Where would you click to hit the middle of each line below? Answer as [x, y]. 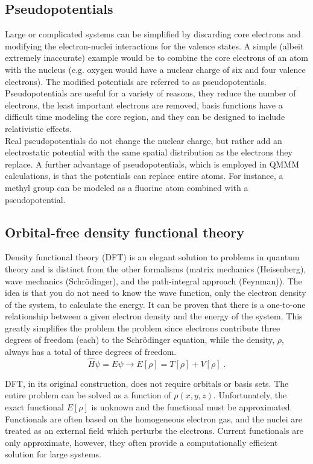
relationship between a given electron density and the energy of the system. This [154, 316]
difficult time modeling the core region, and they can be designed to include [145, 117]
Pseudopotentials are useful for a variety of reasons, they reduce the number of [150, 93]
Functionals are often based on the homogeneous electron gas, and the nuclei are [153, 419]
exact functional [35, 407]
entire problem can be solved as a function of [88, 395]
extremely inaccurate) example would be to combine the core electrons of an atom [157, 58]
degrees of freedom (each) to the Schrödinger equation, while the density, [140, 340]
